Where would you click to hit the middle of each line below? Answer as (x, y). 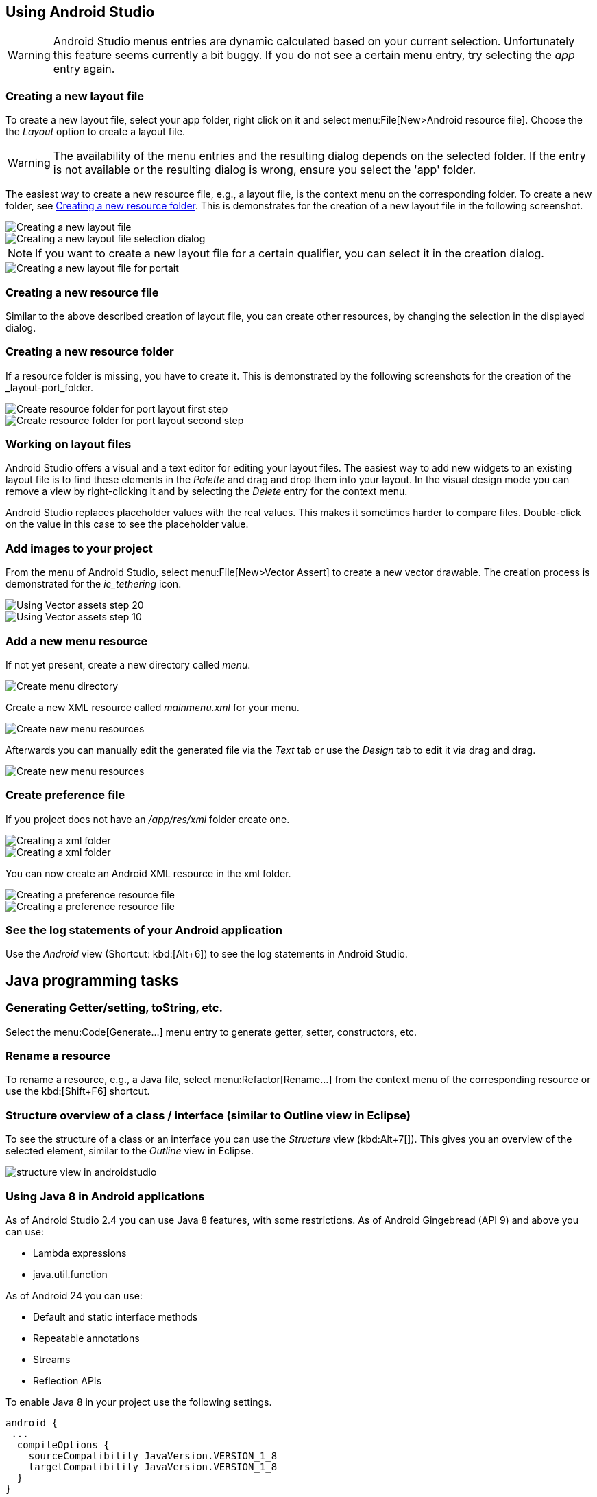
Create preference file (65, 795)
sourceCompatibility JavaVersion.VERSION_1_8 (153, 1455)
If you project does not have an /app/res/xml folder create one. (148, 819)
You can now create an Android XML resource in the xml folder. (148, 873)
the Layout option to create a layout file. (95, 132)
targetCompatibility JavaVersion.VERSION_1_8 (153, 1466)
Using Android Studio (80, 12)
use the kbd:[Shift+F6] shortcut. (78, 1091)
